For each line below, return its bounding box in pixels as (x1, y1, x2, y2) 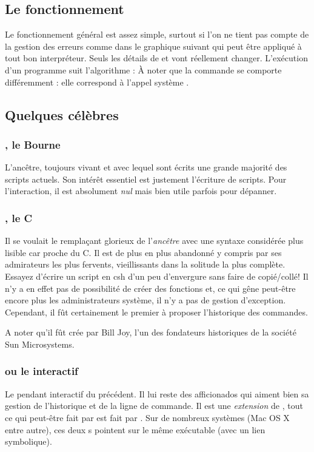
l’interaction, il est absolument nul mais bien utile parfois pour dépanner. (5, 184, 277, 197)
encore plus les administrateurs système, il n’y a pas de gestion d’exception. (5, 294, 286, 306)
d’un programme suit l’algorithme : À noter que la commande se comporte (5, 63, 282, 76)
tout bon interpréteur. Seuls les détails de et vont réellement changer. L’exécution (5, 52, 308, 64)
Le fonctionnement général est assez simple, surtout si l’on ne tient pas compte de (5, 28, 309, 41)
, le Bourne (5, 137, 61, 152)
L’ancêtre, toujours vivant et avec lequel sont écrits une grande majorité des (5, 161, 287, 174)
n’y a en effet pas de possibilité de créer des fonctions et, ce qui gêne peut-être (5, 282, 296, 294)
